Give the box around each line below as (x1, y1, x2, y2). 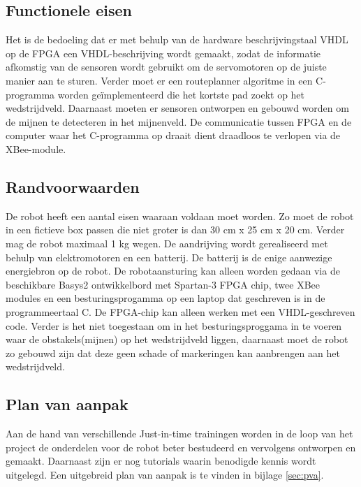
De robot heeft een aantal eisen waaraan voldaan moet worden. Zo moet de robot (6, 208, 354, 223)
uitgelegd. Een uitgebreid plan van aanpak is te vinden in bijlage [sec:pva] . (6, 467, 324, 481)
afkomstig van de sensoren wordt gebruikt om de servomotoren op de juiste (6, 59, 327, 74)
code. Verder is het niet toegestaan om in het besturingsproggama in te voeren (6, 318, 342, 333)
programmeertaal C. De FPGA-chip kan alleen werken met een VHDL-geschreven (6, 304, 355, 319)
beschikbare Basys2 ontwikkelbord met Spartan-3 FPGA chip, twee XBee (6, 277, 320, 291)
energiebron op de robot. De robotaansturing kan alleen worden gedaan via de (6, 263, 340, 278)
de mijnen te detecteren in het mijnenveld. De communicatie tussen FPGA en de (6, 114, 352, 129)
